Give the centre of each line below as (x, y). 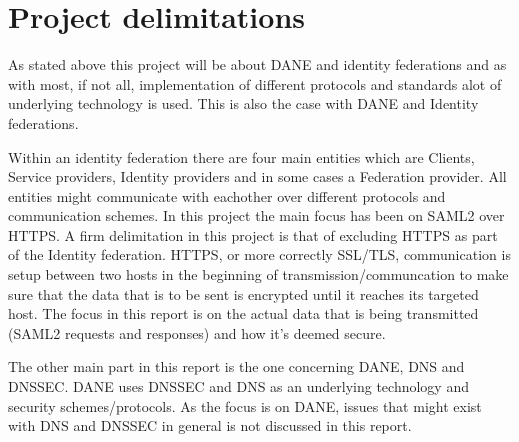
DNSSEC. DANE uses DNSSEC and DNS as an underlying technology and (238, 386)
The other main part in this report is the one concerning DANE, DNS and (236, 366)
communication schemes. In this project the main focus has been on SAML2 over (256, 215)
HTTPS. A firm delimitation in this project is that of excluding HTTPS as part (253, 234)
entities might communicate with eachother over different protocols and (227, 195)
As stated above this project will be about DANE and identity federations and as (257, 64)
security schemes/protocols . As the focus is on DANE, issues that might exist (245, 405)
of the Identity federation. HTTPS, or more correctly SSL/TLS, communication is (259, 254)
